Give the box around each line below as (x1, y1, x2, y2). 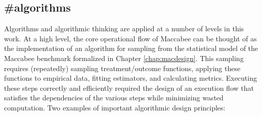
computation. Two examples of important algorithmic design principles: (4, 102, 226, 112)
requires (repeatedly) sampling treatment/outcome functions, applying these (4, 63, 241, 73)
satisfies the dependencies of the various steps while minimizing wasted (4, 92, 224, 103)
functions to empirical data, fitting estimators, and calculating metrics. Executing (4, 73, 257, 83)
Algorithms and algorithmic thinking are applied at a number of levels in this (4, 23, 244, 34)
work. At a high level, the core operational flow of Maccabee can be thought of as (4, 33, 257, 43)
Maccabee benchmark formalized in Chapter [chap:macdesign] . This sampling (4, 52, 244, 63)
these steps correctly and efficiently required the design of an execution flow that (4, 82, 254, 93)
